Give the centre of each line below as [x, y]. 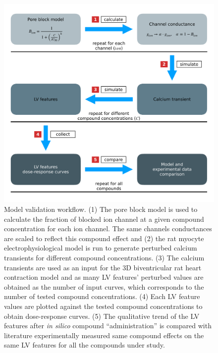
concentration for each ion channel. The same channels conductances [108, 228]
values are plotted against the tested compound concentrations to [103, 306]
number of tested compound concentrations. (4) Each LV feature [102, 296]
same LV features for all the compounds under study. [84, 345]
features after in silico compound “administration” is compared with [108, 326]
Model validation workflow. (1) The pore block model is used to [101, 209]
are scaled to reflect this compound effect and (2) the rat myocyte [104, 238]
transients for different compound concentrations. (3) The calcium [104, 257]
